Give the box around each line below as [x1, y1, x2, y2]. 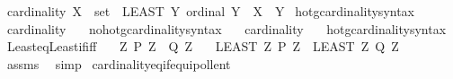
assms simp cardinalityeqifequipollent [6, 54, 231, 73]
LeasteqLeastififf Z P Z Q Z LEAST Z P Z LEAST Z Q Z [6, 37, 399, 56]
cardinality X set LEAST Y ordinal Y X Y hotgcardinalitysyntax [6, 2, 415, 20]
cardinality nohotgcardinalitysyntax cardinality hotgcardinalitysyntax [6, 19, 447, 38]
